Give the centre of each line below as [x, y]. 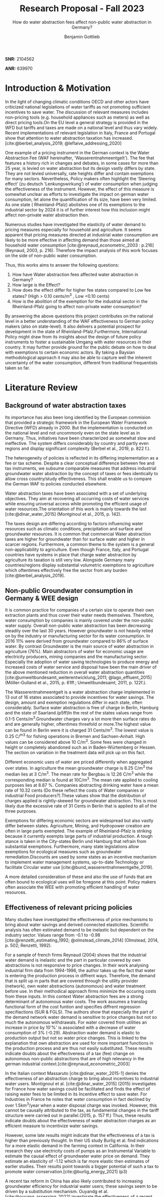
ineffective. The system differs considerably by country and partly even [77, 443]
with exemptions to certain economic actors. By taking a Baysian [70, 352]
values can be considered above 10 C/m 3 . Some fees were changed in [76, 742]
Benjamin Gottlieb [82, 37]
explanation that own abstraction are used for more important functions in [79, 1043]
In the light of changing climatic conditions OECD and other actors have [77, 102]
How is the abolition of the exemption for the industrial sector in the [80, 301]
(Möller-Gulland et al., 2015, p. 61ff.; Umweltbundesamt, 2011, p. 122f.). [76, 683]
